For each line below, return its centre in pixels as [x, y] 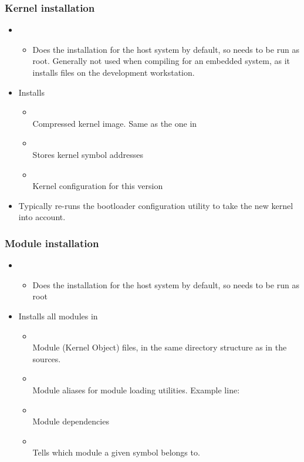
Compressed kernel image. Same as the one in [115, 123]
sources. [47, 358]
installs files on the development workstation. [114, 72]
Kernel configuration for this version [98, 186]
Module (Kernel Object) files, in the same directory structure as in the [160, 347]
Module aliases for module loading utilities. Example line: [136, 390]
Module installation [52, 243]
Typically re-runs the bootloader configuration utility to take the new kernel [156, 205]
